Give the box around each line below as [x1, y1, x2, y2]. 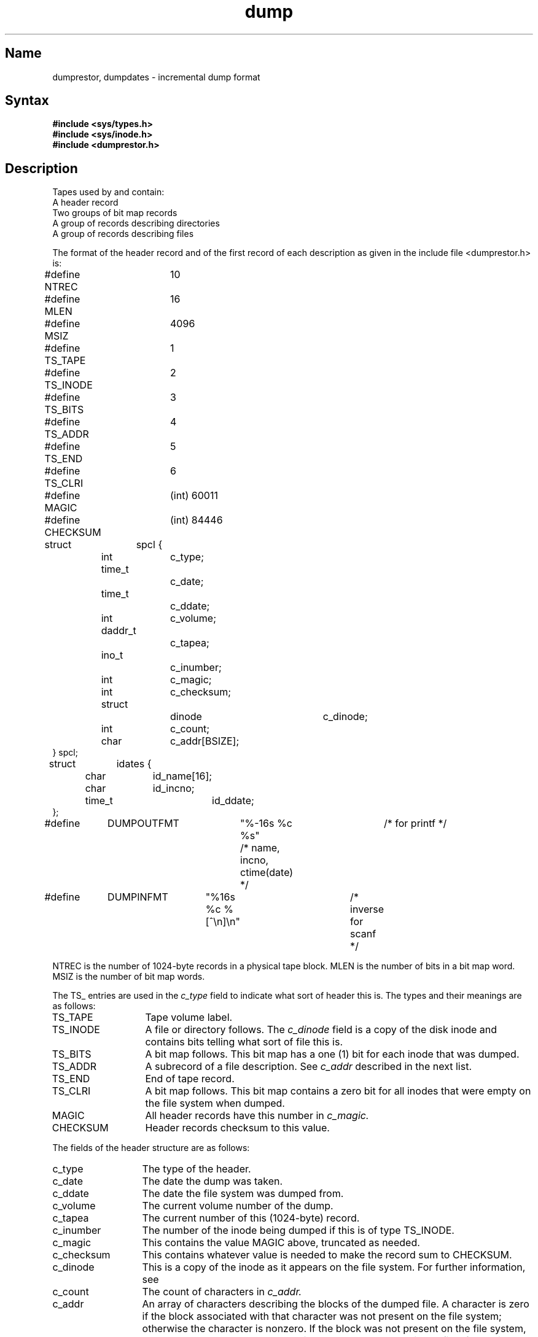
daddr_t [101, 624, 136, 637]
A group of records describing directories [52, 218, 220, 229]
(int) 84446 [170, 514, 223, 527]
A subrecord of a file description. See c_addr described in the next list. [145, 1060, 472, 1073]
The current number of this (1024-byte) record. [142, 1212, 360, 1225]
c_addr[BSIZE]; [170, 735, 240, 748]
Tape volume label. [145, 1011, 233, 1024]
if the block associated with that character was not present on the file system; [142, 1310, 502, 1323]
